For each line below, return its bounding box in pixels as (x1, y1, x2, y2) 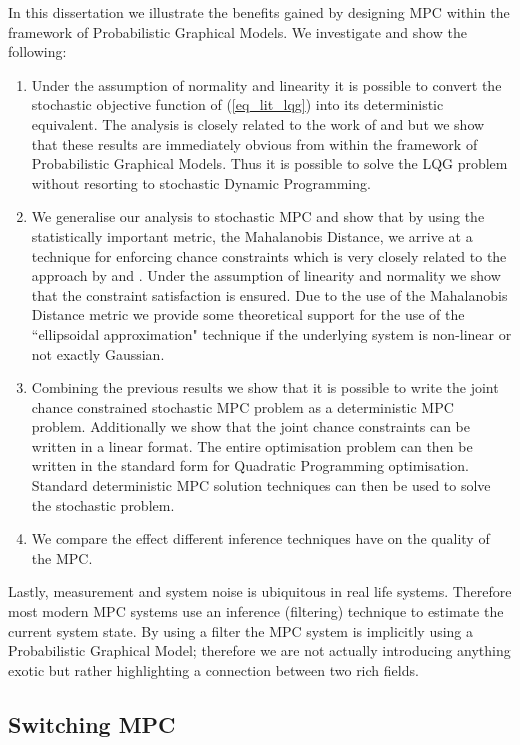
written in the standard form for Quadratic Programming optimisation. (31, 455, 469, 476)
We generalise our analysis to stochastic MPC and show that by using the (31, 206, 485, 227)
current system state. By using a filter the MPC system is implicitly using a (8, 620, 474, 641)
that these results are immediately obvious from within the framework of (31, 133, 478, 154)
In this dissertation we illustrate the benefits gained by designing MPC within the (8, 2, 510, 22)
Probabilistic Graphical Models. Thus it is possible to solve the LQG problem (31, 153, 508, 174)
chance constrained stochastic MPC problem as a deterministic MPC (31, 396, 454, 417)
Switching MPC (8, 708, 176, 739)
